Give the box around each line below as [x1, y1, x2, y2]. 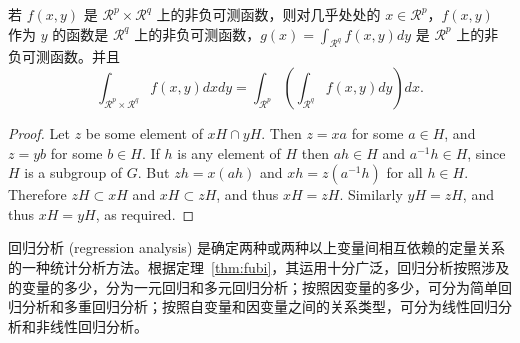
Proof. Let [8, 122, 70, 143]
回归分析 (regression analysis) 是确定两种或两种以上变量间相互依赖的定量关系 [8, 237, 505, 258]
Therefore [8, 184, 67, 205]
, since [467, 142, 506, 163]
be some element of [85, 122, 203, 143]
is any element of [177, 142, 281, 163]
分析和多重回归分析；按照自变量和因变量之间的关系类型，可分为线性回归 [21, 296, 498, 317]
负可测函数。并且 [8, 46, 120, 67]
